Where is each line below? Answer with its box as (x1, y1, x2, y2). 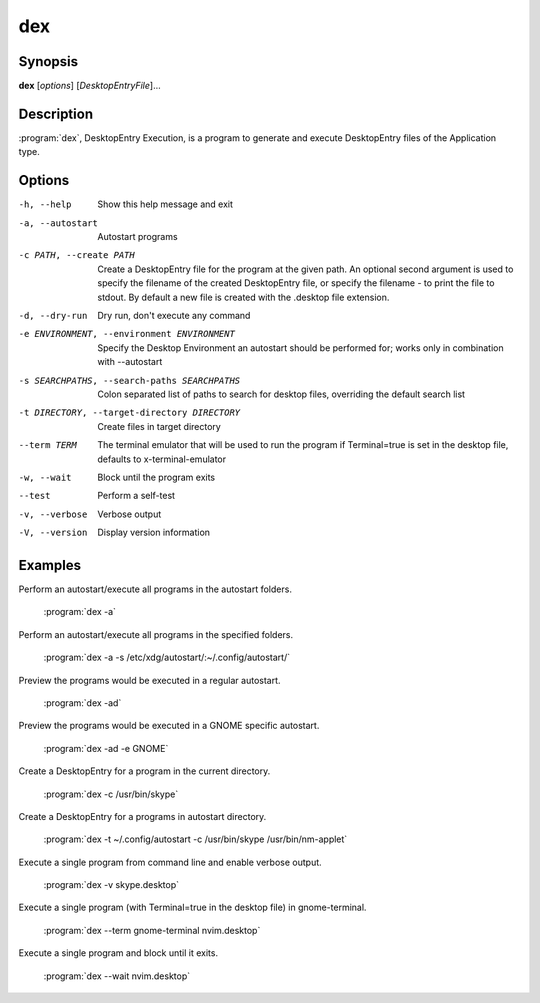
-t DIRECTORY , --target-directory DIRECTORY (18, 407, 241, 419)
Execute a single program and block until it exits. (18, 947, 219, 959)
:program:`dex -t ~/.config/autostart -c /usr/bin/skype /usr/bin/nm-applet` (43, 833, 348, 845)
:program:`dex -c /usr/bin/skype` (43, 788, 179, 800)
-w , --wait (18, 471, 72, 483)
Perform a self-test (97, 490, 175, 502)
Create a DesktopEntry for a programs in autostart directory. (18, 810, 267, 822)
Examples (18, 556, 82, 574)
